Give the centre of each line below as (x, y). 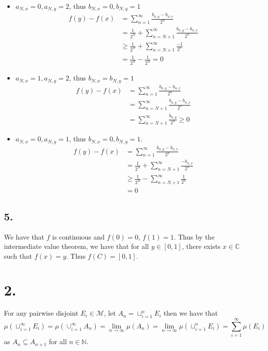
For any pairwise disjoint (41, 313)
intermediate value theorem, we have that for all (77, 246)
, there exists (201, 246)
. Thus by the (194, 236)
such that (18, 256)
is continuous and (78, 236)
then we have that (191, 313)
